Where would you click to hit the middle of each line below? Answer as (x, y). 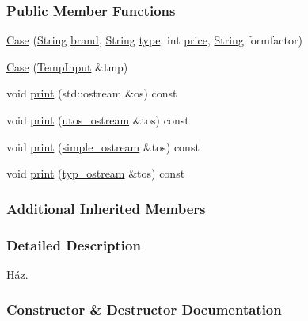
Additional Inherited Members (106, 208)
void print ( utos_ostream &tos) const (98, 120)
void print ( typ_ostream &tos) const (96, 173)
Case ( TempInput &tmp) (67, 66)
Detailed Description (74, 245)
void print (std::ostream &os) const (92, 93)
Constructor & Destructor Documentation (144, 310)
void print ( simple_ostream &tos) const (103, 146)
